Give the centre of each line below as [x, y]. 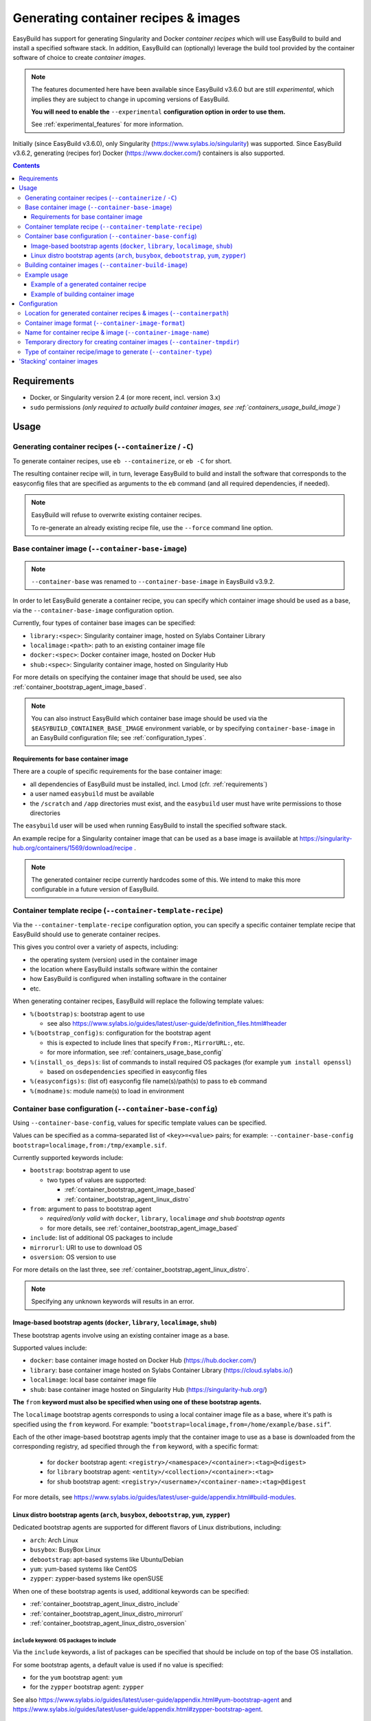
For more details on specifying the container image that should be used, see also [127, 677]
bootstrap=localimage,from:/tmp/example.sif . [90, 1145]
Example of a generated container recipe [89, 284]
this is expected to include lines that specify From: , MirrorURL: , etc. [146, 1042]
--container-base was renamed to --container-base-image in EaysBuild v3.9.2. [153, 582]
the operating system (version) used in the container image [114, 960]
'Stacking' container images [58, 361]
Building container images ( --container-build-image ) [106, 265]
